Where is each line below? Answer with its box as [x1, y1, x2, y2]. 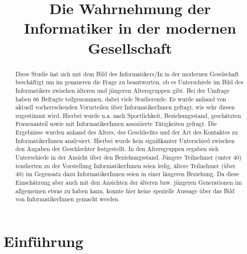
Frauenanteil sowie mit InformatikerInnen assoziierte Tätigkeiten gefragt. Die [15, 119, 217, 128]
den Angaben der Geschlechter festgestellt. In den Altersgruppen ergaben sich [15, 145, 219, 153]
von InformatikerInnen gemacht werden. [15, 195, 120, 203]
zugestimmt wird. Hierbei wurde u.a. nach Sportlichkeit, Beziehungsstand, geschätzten [15, 111, 241, 119]
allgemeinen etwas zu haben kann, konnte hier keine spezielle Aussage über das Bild [15, 186, 235, 195]
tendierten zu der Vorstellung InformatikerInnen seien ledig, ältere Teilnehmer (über [15, 161, 235, 170]
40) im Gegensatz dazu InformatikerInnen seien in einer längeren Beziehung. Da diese [15, 170, 239, 178]
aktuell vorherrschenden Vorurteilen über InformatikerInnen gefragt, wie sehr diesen [15, 103, 235, 111]
